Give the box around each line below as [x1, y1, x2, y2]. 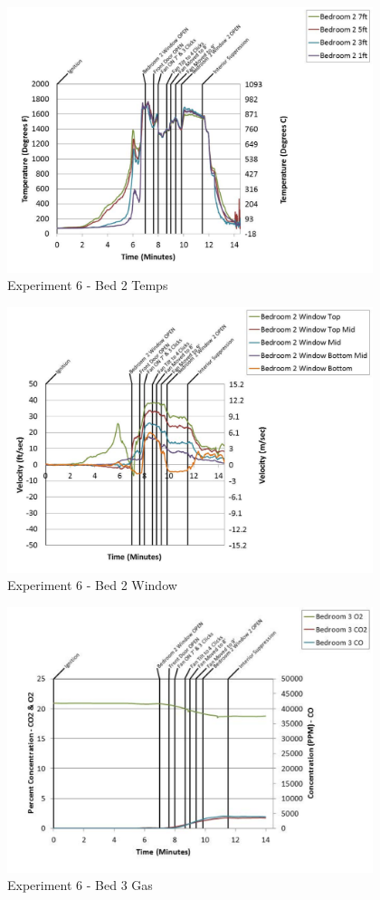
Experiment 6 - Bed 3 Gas [7, 876, 153, 895]
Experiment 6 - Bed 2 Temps [7, 276, 168, 295]
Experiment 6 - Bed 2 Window [7, 576, 177, 595]
